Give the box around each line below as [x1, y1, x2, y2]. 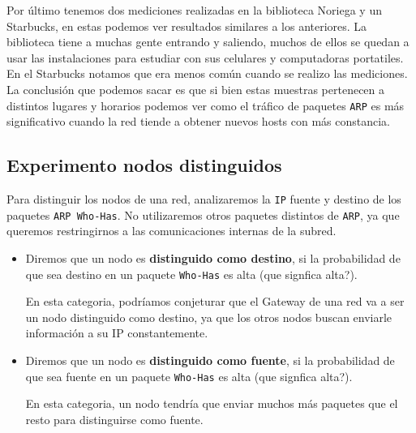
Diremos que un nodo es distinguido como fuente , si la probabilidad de [25, 351, 395, 368]
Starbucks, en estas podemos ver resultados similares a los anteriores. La [6, 17, 367, 34]
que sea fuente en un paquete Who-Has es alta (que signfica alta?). [25, 367, 353, 384]
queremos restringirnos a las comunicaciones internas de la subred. [6, 222, 337, 239]
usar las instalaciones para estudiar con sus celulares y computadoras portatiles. [6, 49, 404, 66]
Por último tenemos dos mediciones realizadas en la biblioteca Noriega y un [6, 2, 382, 18]
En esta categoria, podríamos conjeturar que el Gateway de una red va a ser [25, 293, 405, 310]
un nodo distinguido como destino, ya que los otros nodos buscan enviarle [25, 308, 392, 325]
